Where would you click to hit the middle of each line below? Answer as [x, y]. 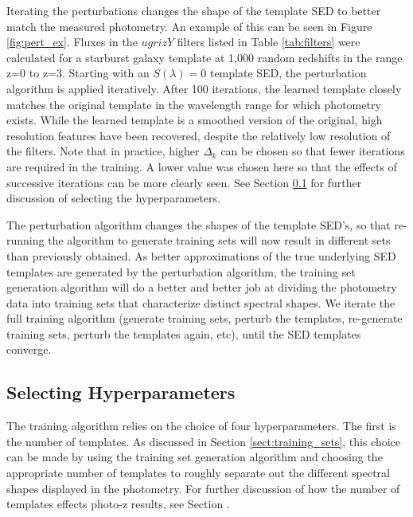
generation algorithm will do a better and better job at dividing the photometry [202, 287]
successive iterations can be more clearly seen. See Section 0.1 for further [184, 182]
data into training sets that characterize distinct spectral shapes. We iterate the [201, 302]
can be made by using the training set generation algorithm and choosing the [195, 457]
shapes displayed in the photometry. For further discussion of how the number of [203, 488]
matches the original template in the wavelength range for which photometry [194, 104]
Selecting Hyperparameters [121, 392]
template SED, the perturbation [288, 73]
